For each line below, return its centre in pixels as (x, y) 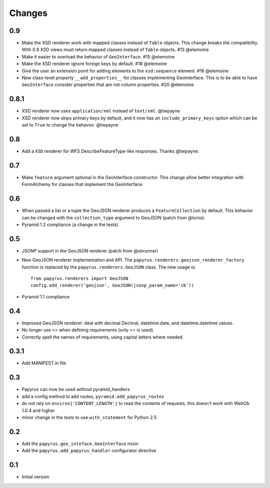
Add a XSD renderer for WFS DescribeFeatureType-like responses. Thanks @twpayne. (110, 151)
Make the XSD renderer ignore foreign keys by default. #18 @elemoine (94, 64)
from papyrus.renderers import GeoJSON (79, 278)
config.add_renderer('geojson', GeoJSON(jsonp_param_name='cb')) (112, 285)
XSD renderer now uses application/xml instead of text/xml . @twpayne (101, 111)
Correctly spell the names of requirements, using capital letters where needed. (103, 337)
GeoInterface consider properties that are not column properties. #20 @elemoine (108, 84)
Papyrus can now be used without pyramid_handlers (76, 389)
